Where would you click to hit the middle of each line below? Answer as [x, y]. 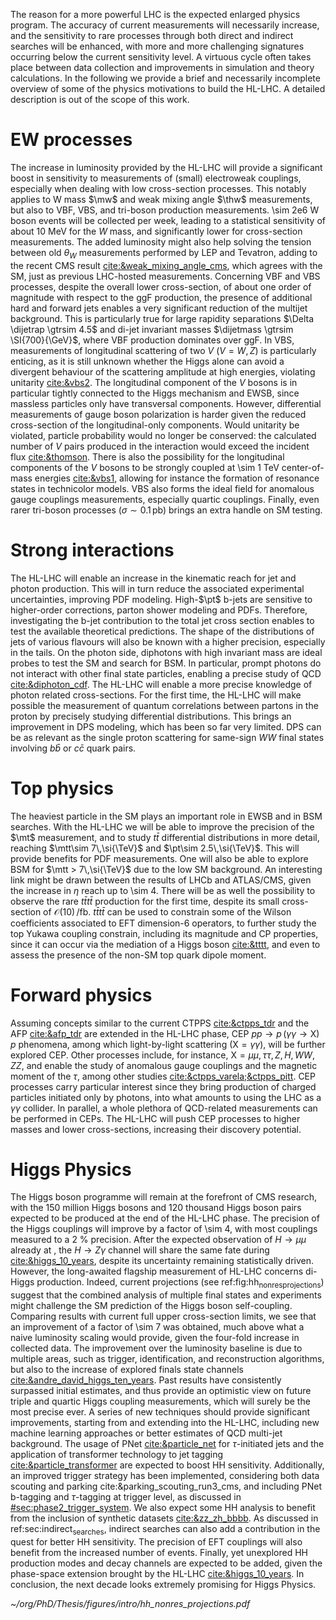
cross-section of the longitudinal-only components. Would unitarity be [155, 425]
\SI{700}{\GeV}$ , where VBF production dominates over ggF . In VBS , [152, 340]
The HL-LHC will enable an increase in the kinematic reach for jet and [153, 578]
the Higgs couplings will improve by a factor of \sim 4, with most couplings [164, 1229]
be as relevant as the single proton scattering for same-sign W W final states [167, 737]
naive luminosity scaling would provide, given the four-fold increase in [155, 1338]
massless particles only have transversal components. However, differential [166, 403]
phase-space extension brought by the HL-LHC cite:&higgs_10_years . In [157, 1574]
